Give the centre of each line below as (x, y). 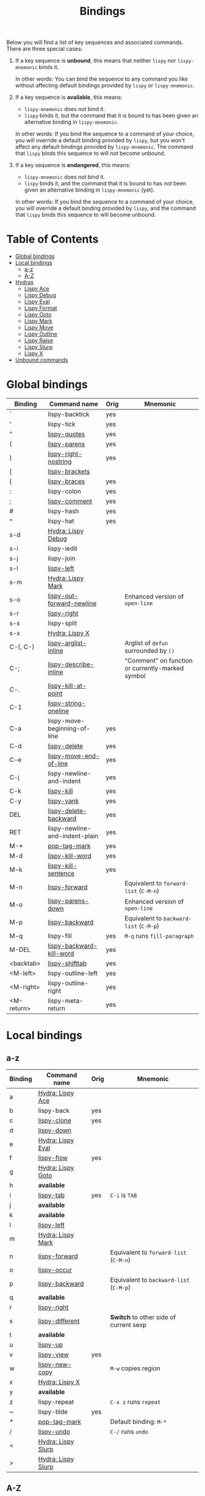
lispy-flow (53, 1158)
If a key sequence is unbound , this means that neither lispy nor (95, 61)
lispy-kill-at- (67, 686)
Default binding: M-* (138, 1422)
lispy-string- (67, 703)
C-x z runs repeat (135, 1402)
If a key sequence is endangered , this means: (73, 165)
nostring (60, 462)
